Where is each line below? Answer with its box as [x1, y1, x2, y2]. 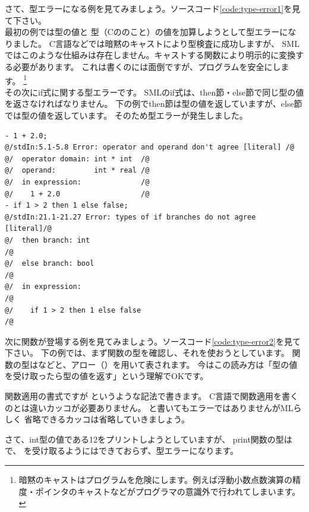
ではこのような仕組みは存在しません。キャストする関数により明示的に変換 [5, 49, 296, 61]
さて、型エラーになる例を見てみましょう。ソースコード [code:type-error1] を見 [5, 2, 301, 14]
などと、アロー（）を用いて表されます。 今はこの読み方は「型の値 [37, 358, 298, 370]
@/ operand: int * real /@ [5, 166, 150, 175]
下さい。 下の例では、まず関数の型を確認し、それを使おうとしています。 [5, 346, 289, 359]
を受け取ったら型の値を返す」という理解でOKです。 [5, 370, 209, 382]
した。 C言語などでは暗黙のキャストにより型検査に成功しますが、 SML [21, 37, 299, 49]
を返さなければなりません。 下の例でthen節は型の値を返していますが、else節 [5, 97, 302, 110]
